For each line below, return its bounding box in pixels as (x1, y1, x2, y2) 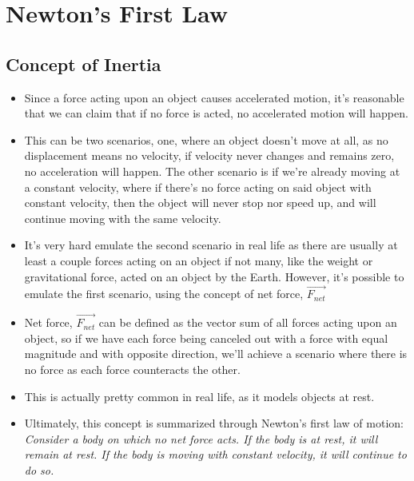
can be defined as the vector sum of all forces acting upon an (98, 314, 397, 331)
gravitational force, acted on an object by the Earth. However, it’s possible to (24, 268, 404, 284)
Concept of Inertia (6, 51, 161, 76)
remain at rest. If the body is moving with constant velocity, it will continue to (24, 446, 407, 463)
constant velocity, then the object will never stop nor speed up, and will (24, 194, 376, 211)
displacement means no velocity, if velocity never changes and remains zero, (24, 147, 395, 164)
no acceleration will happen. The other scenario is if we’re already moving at (24, 162, 400, 179)
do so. (24, 461, 54, 478)
